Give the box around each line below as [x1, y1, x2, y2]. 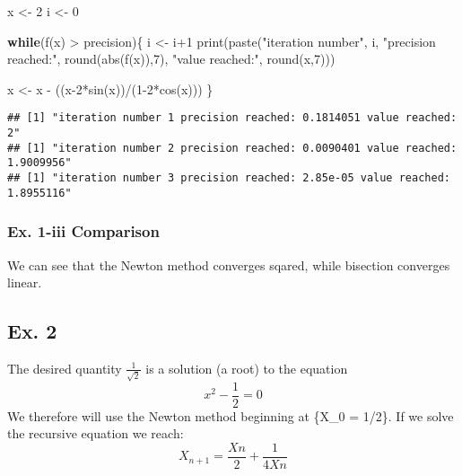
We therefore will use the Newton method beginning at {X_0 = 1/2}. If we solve [7, 406, 454, 425]
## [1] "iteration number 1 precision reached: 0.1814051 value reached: [7, 111, 458, 125]
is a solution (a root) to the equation [145, 358, 348, 377]
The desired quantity [7, 358, 122, 377]
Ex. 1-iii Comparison [7, 220, 160, 242]
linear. [7, 273, 42, 292]
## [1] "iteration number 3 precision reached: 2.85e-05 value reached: [7, 172, 450, 184]
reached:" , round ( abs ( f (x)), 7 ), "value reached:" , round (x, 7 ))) [7, 49, 336, 68]
